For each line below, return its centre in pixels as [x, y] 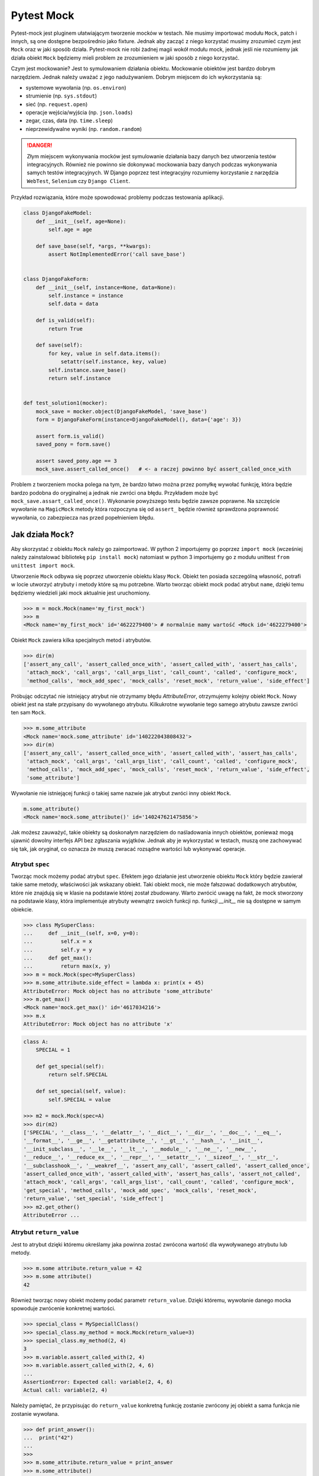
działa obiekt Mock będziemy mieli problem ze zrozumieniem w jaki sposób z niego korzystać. [125, 58]
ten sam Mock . [29, 713]
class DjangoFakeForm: [56, 279]
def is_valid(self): [66, 321]
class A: [36, 1041]
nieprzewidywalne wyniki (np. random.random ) [84, 129]
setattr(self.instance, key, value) [114, 362]
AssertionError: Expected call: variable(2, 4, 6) [98, 1382]
